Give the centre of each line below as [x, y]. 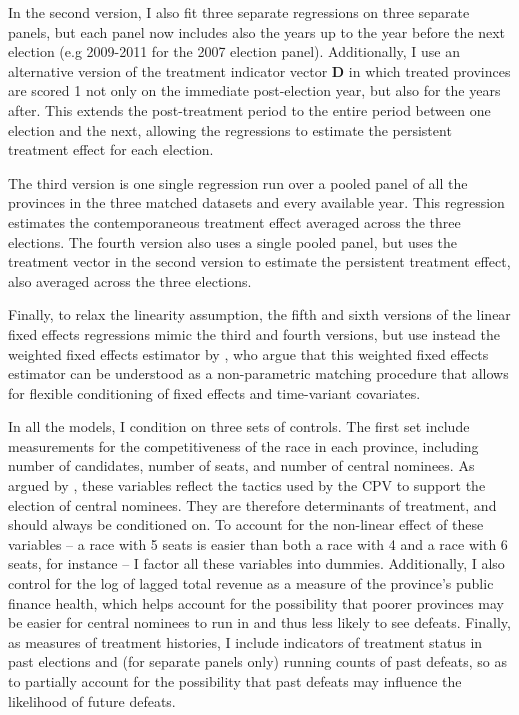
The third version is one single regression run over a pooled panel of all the [238, 182]
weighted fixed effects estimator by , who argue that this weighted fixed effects [248, 353]
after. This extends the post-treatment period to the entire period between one [249, 109]
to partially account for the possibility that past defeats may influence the [235, 681]
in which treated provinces [429, 70]
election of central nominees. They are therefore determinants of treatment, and [252, 504]
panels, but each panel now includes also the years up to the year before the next [257, 31]
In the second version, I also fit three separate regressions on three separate [239, 12]
